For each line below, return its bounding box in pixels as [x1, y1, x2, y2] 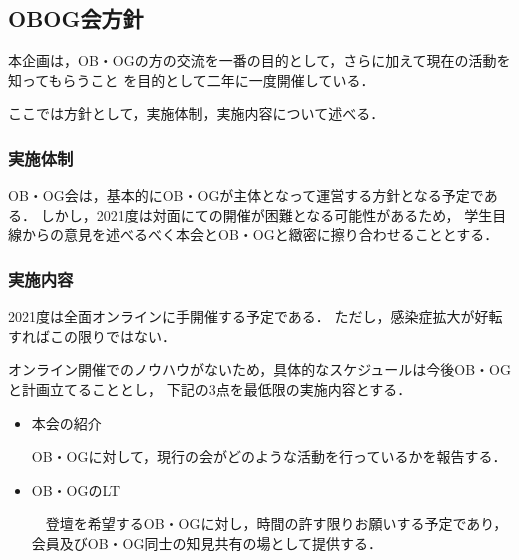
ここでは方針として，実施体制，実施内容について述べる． [8, 103, 385, 124]
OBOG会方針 [8, 3, 144, 34]
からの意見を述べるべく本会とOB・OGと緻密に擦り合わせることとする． [21, 224, 499, 245]
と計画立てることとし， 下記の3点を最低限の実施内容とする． [8, 378, 412, 399]
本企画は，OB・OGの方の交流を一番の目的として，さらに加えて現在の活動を [8, 50, 511, 71]
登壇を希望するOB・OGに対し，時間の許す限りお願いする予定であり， [45, 513, 508, 534]
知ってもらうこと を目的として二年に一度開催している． [8, 69, 375, 90]
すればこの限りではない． [8, 325, 176, 346]
